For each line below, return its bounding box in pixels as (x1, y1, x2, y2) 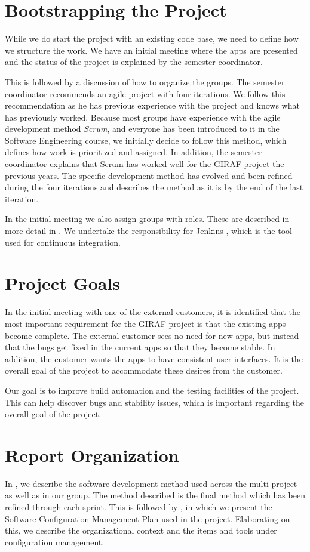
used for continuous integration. (5, 236, 121, 248)
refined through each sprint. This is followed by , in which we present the (5, 501, 272, 513)
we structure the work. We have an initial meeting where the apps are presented (5, 44, 298, 56)
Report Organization (5, 442, 179, 467)
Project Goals (5, 271, 121, 295)
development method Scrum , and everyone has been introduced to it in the (5, 122, 280, 135)
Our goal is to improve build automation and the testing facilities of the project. (5, 384, 299, 396)
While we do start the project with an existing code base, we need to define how (5, 32, 299, 45)
